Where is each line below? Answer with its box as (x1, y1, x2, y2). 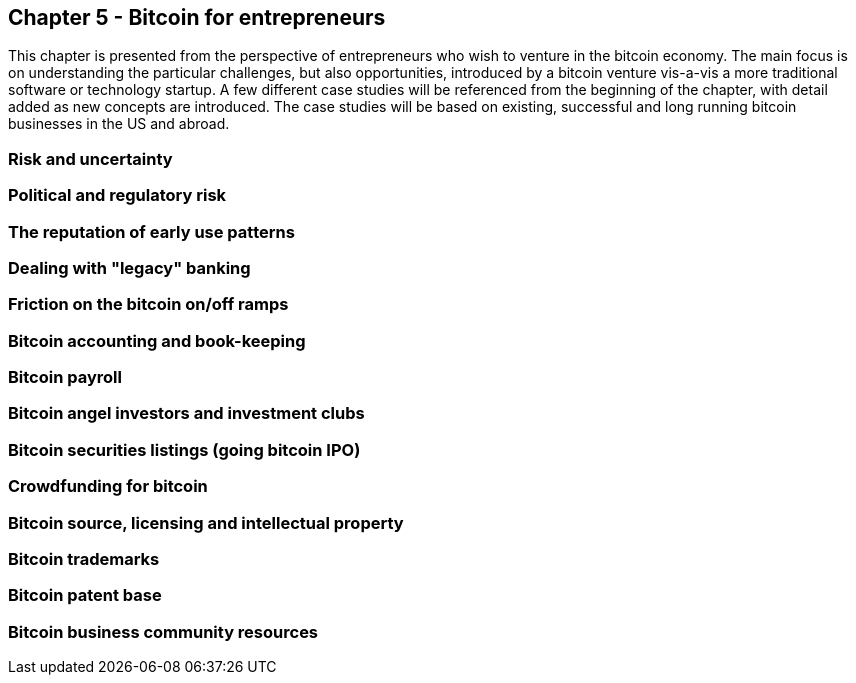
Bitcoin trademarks (8, 548, 160, 569)
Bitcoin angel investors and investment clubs (8, 403, 365, 424)
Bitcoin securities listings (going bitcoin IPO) (8, 439, 361, 460)
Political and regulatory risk (8, 185, 227, 206)
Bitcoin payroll (8, 367, 122, 388)
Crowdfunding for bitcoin (8, 476, 208, 497)
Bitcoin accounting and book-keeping (8, 330, 306, 351)
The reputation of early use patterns (8, 221, 295, 242)
